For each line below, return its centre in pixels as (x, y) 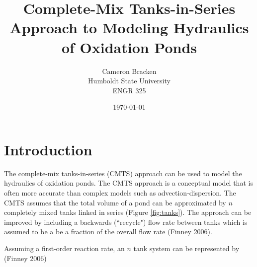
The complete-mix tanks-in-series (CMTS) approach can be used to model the (123, 173)
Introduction (48, 149)
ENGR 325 (129, 90)
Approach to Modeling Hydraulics (129, 28)
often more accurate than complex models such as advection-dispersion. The (120, 193)
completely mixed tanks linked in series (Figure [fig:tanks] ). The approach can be (128, 212)
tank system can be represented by (186, 248)
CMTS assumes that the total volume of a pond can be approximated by (115, 202)
